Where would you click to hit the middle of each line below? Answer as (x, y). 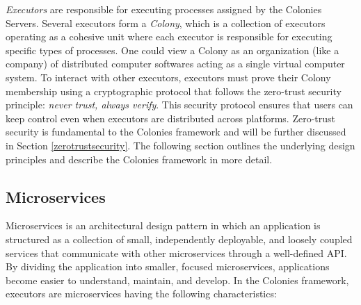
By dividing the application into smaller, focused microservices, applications (168, 266)
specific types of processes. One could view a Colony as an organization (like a (173, 50)
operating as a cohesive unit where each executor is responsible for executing (169, 36)
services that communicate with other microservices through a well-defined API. (176, 253)
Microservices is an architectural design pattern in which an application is (163, 225)
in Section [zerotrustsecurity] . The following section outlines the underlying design (180, 145)
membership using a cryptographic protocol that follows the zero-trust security (174, 91)
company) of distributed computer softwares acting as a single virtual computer (175, 64)
